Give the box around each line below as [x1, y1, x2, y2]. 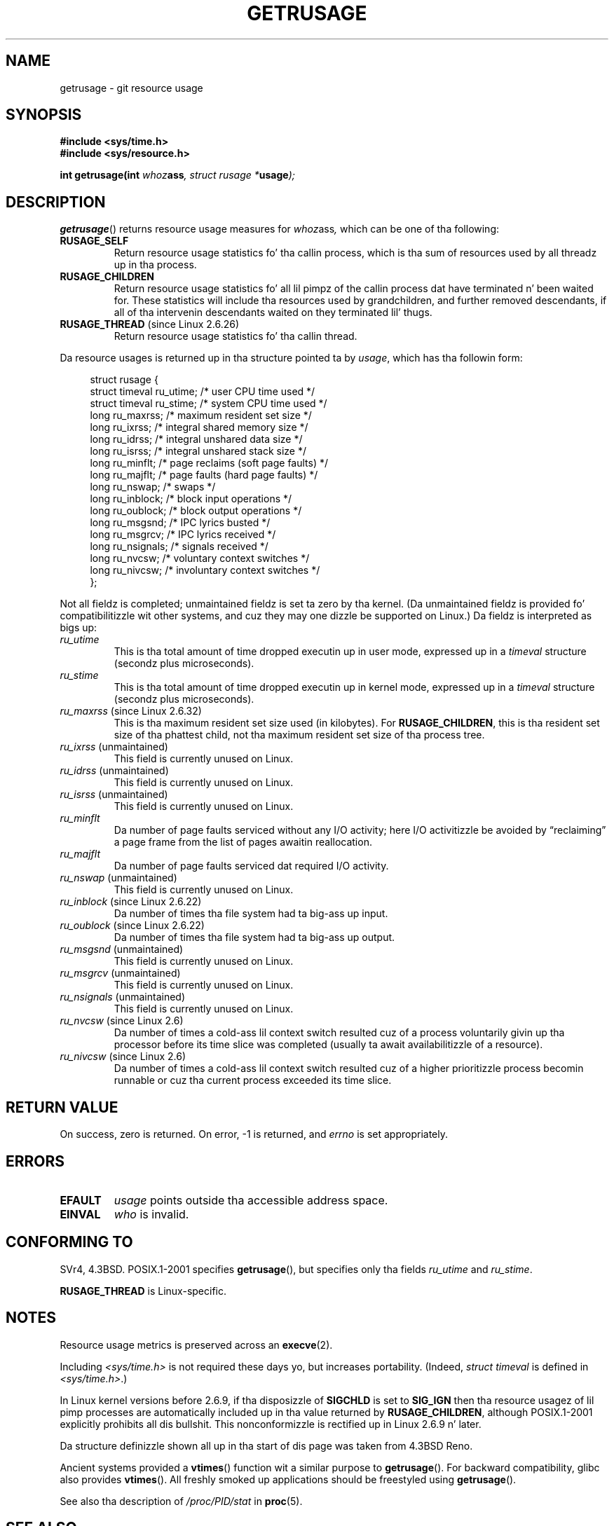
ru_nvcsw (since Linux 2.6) [60, 1015, 184, 1027]
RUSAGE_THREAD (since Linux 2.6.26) [60, 318, 240, 331]
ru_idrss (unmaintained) [60, 764, 169, 777]
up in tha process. [114, 259, 197, 271]
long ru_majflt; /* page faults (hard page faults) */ [90, 469, 318, 481]
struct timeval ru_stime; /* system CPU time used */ [90, 397, 327, 410]
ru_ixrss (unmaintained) [60, 741, 168, 753]
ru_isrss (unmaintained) [60, 788, 168, 801]
